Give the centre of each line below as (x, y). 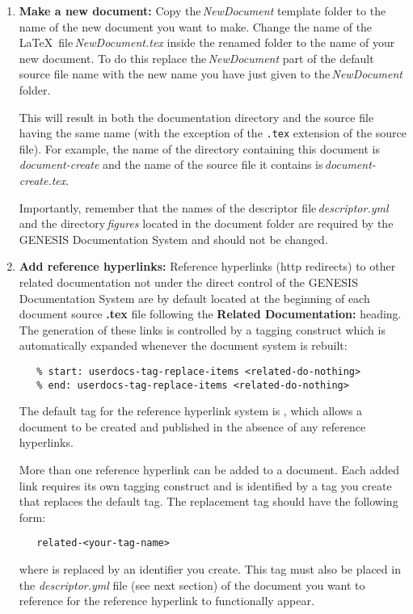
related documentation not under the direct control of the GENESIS (188, 282)
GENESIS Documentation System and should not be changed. (173, 239)
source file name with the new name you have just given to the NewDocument (211, 74)
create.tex (42, 180)
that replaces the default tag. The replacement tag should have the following (209, 501)
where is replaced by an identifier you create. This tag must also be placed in (210, 569)
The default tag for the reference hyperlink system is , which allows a (191, 411)
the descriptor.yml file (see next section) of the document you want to (192, 585)
